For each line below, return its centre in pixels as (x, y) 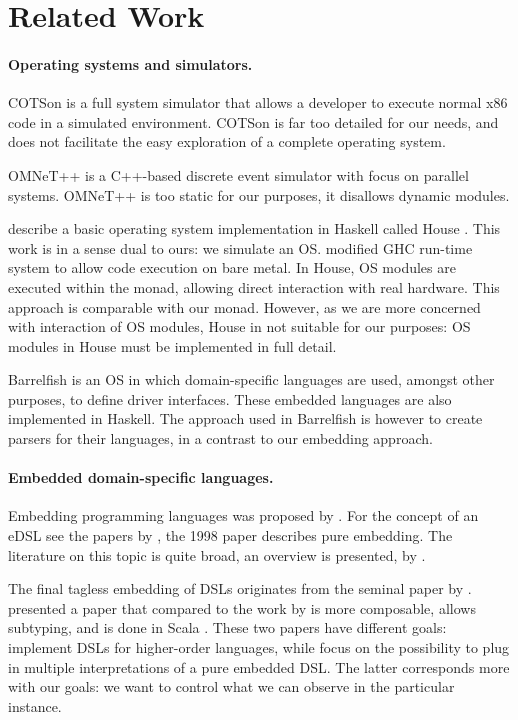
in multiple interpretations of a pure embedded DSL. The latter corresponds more (259, 666)
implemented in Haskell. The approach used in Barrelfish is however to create (245, 418)
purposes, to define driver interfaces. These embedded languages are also (230, 398)
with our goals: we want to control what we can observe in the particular (231, 686)
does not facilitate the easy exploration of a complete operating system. (227, 141)
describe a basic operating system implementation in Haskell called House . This (254, 228)
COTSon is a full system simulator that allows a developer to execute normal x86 (258, 102)
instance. (35, 705)
